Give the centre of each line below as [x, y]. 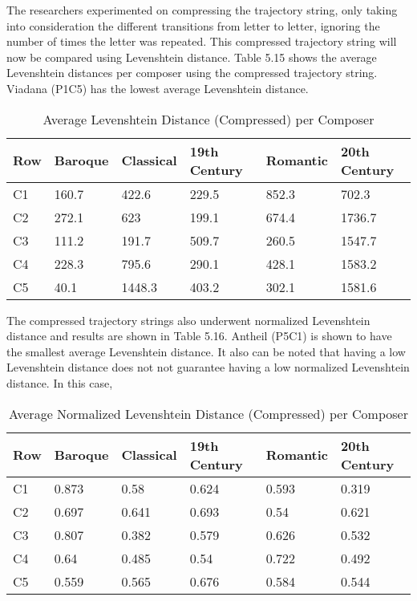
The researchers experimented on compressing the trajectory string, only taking [202, 10]
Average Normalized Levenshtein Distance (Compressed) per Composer [208, 413]
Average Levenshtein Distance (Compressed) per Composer [208, 119]
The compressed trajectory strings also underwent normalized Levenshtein [188, 320]
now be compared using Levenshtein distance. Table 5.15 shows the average [192, 57]
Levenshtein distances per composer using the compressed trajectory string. [192, 73]
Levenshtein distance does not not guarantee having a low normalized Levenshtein [208, 367]
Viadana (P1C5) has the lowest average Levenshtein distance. [158, 88]
